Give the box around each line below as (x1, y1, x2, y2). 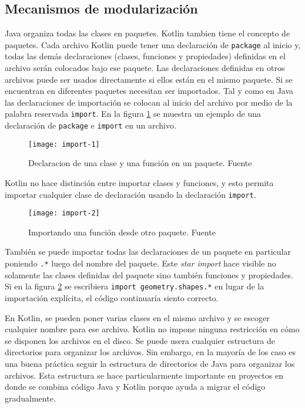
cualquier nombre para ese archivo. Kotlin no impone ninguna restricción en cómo (5, 323, 300, 335)
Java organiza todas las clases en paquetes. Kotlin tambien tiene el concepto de (5, 27, 290, 39)
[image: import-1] (28, 140, 100, 149)
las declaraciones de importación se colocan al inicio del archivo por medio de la (5, 96, 293, 108)
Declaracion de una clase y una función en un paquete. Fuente (28, 157, 252, 169)
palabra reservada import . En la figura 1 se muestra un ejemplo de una (5, 107, 261, 120)
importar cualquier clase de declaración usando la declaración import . (5, 188, 256, 200)
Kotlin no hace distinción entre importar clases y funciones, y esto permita (5, 176, 274, 188)
